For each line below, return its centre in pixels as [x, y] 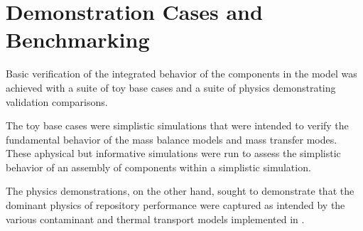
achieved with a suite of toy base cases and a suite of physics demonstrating [171, 87]
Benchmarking [78, 39]
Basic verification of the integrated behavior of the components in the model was [181, 74]
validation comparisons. [57, 101]
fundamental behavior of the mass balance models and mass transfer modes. [172, 139]
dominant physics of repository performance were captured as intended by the [175, 205]
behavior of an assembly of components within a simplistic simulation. [158, 167]
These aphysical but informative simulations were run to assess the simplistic [173, 153]
